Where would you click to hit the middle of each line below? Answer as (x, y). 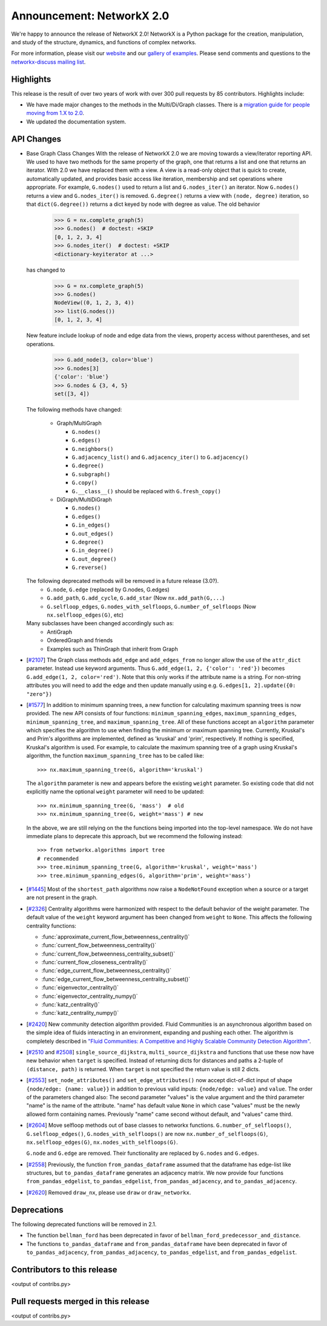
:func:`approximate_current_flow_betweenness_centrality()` (116, 937)
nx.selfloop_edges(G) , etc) (85, 615)
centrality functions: (51, 925)
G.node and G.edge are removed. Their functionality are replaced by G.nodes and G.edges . (143, 1154)
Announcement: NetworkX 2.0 (90, 16)
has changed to (46, 270)
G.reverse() (89, 568)
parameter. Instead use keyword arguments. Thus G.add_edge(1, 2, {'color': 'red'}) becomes (156, 668)
